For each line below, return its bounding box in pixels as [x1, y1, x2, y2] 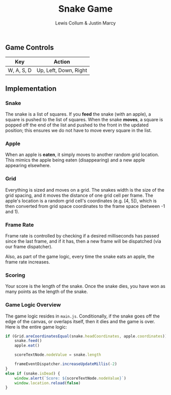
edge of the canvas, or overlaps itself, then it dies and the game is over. [5, 318, 155, 324]
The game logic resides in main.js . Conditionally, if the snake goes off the [5, 313, 160, 319]
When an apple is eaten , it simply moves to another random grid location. [5, 151, 159, 158]
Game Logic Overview [5, 301, 61, 308]
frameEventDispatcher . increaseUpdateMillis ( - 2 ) [14, 361, 117, 367]
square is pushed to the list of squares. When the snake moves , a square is [5, 117, 163, 123]
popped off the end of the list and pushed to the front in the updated [5, 122, 149, 128]
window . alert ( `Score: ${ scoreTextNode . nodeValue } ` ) [14, 376, 126, 381]
